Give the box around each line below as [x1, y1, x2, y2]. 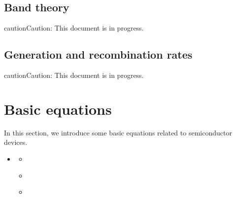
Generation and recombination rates [4, 47, 193, 62]
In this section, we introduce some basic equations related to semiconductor [4, 127, 232, 137]
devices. [4, 137, 28, 147]
